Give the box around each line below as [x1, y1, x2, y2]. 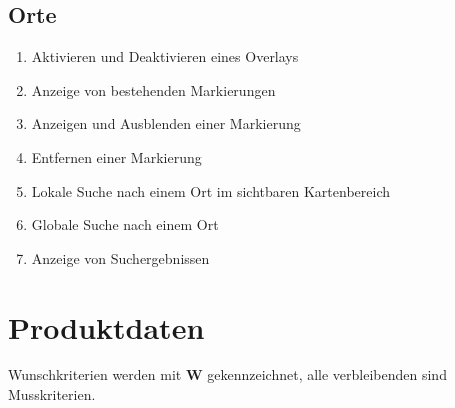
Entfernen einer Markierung [31, 146, 202, 167]
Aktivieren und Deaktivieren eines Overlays [31, 46, 299, 67]
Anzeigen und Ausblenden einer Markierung [31, 113, 301, 134]
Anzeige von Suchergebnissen [31, 247, 210, 268]
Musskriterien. [8, 384, 96, 405]
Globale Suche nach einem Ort [31, 214, 219, 235]
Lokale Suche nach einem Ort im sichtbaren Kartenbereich [31, 180, 390, 201]
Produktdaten [8, 306, 205, 347]
